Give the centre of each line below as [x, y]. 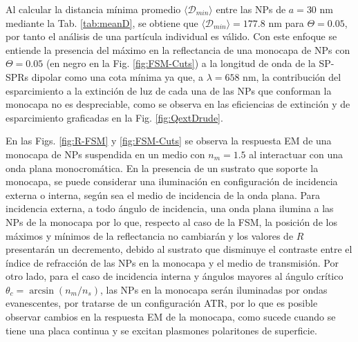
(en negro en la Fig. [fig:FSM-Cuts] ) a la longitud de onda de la [181, 63]
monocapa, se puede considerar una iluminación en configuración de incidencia [172, 181]
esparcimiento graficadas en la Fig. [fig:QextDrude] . [114, 117]
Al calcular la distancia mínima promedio [93, 9]
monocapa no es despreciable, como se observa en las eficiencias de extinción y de [178, 104]
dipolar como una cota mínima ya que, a [117, 76]
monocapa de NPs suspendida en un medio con [105, 154]
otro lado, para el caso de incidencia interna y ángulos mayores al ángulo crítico [175, 276]
